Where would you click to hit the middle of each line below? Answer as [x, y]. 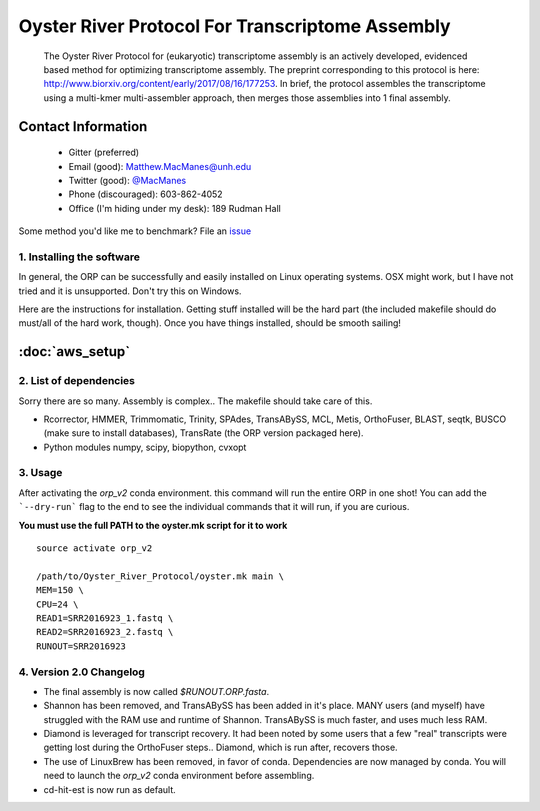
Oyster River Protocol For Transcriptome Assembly [234, 26]
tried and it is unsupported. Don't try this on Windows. [130, 291]
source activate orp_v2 [94, 548]
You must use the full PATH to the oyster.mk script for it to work [153, 525]
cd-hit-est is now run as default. [110, 789]
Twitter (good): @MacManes [127, 180]
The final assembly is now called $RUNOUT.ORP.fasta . [156, 691]
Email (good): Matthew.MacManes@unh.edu [160, 166]
